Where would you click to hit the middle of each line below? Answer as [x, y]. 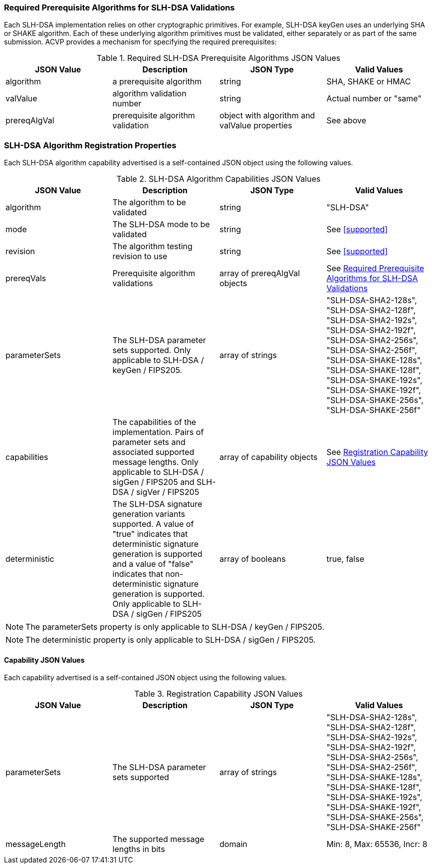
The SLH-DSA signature [157, 504]
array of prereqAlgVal [260, 273]
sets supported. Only [152, 350]
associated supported [153, 452]
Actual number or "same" [374, 99]
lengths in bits [139, 849]
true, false [345, 559]
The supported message [158, 839]
